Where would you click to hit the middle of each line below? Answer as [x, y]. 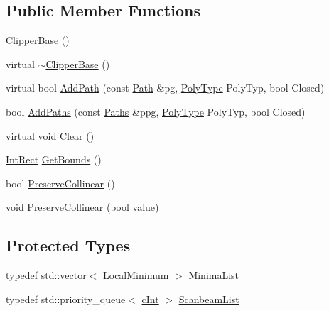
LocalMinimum [136, 275]
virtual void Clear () [50, 135]
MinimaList [214, 275]
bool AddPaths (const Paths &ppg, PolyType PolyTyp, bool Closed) [156, 111]
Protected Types [68, 245]
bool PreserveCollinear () [60, 183]
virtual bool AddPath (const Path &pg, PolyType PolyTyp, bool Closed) [165, 88]
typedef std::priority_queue [66, 299]
